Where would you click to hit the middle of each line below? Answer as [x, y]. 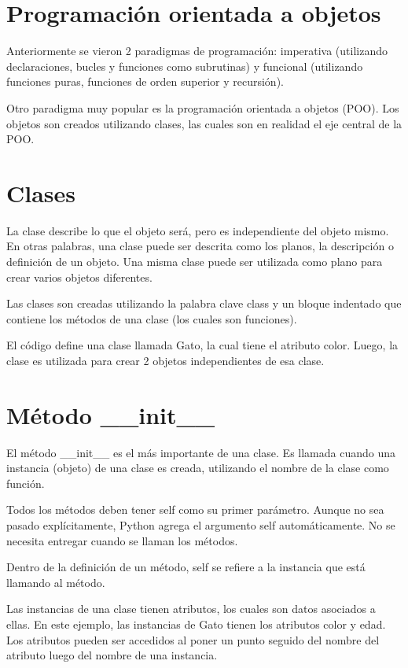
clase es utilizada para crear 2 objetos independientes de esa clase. [165, 360]
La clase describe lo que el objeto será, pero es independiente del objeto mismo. [198, 230]
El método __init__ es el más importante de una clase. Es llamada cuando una [201, 452]
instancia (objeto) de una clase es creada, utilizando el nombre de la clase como [198, 468]
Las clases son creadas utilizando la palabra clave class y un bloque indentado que [204, 303]
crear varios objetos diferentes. [79, 277]
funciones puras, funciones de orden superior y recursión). [145, 81]
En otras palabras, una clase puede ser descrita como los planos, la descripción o [200, 246]
